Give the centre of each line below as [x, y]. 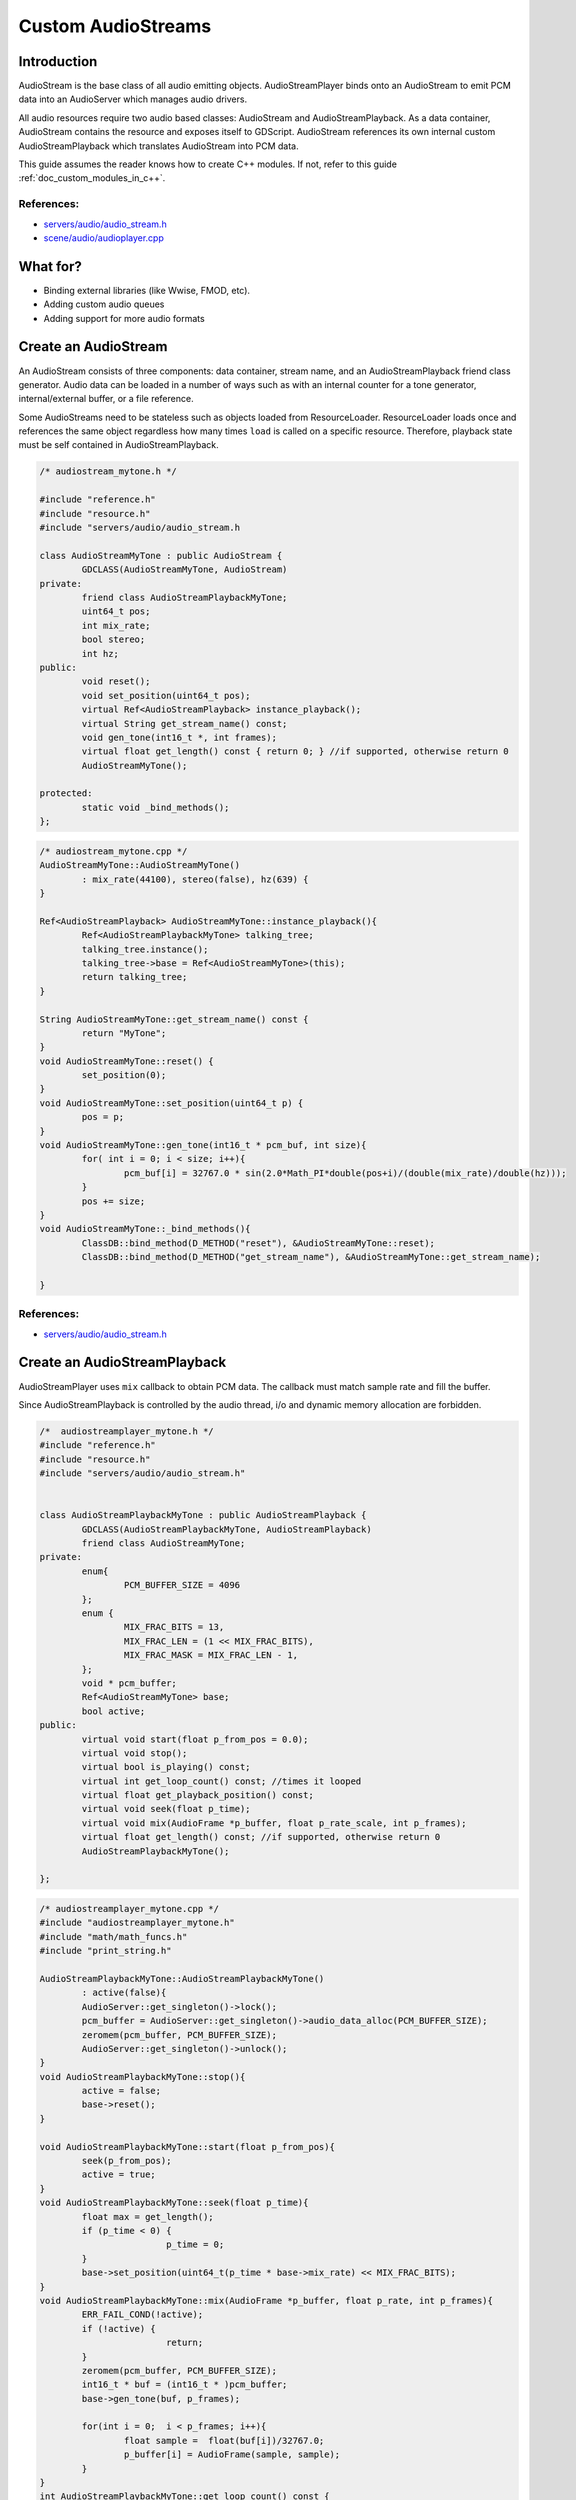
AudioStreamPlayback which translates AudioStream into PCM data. [158, 146]
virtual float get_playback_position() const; [197, 1795]
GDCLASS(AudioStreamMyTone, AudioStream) [184, 569]
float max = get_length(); [147, 2216]
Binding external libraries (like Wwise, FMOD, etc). [146, 290]
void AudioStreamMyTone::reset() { [126, 1061]
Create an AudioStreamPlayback [122, 1362]
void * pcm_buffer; [129, 1683]
